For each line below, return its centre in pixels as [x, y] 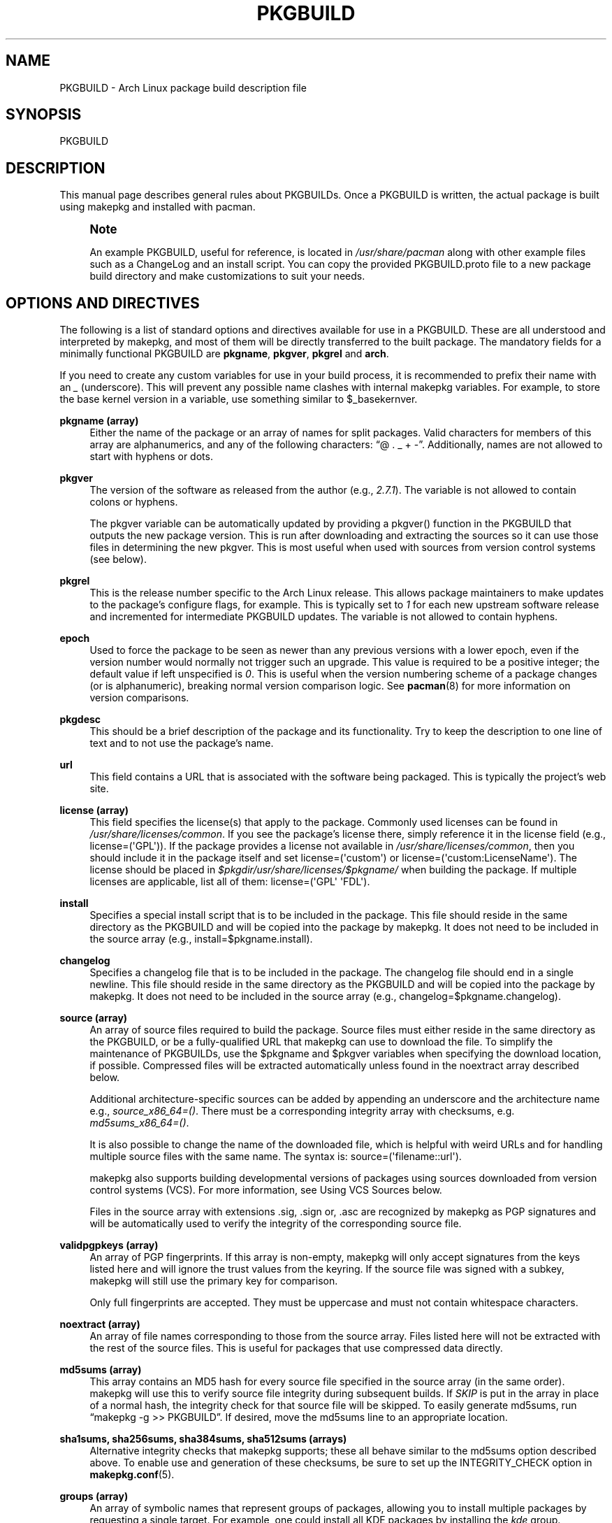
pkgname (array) [99, 421]
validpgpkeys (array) [109, 1245]
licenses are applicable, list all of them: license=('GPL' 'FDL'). [230, 882]
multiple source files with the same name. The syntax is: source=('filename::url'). [276, 1157]
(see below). [118, 559]
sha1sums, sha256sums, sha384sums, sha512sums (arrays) [203, 1439]
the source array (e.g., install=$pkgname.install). [201, 939]
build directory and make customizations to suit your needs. [227, 276]
